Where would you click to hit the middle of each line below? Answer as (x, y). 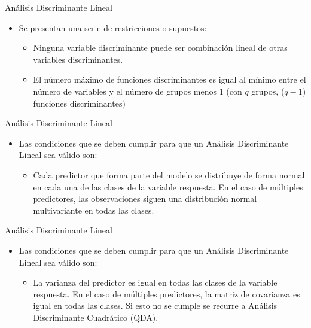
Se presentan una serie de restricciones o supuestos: (113, 27)
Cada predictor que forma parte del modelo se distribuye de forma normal (169, 174)
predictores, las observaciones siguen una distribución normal (145, 198)
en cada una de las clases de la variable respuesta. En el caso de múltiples (168, 186)
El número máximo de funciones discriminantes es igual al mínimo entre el (170, 79)
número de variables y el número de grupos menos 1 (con (138, 91)
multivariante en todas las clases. (94, 210)
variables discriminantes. (78, 59)
